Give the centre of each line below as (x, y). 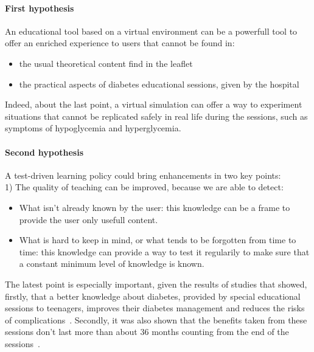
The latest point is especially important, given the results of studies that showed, (156, 284)
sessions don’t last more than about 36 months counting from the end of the (147, 332)
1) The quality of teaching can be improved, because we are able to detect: (144, 187)
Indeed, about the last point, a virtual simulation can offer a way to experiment (154, 104)
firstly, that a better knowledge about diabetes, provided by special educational (153, 296)
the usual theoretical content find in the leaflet (106, 63)
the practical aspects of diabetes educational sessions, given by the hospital (159, 84)
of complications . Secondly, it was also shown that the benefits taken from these (156, 319)
